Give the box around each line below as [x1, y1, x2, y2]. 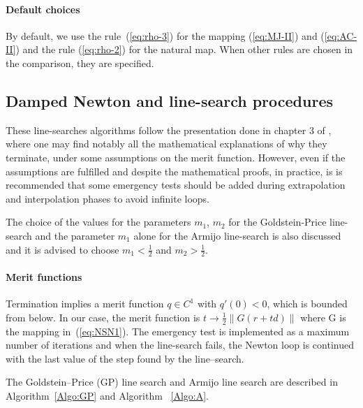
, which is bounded [267, 296, 348, 311]
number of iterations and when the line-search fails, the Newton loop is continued [6, 337, 354, 352]
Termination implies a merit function [6, 296, 164, 311]
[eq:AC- [324, 28, 357, 43]
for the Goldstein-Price [228, 214, 327, 229]
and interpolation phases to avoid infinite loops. [6, 191, 209, 205]
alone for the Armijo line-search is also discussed [133, 228, 341, 242]
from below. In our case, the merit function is [6, 309, 200, 324]
